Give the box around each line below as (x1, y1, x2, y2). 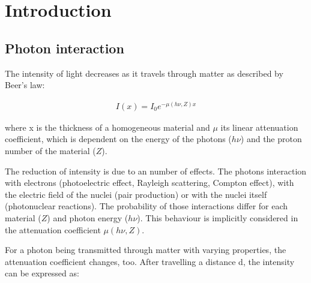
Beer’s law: (5, 79, 45, 91)
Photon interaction (5, 38, 124, 57)
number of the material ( (5, 144, 96, 156)
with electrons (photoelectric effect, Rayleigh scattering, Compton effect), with (5, 176, 294, 189)
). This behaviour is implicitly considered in (137, 211, 298, 224)
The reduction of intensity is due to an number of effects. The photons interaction (5, 164, 307, 177)
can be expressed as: (5, 267, 79, 279)
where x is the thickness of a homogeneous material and (5, 121, 210, 133)
